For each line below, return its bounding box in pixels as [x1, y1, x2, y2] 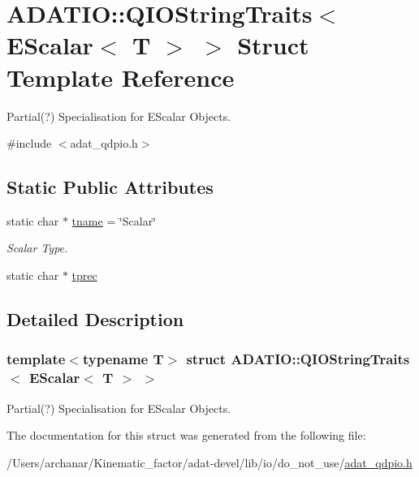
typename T [82, 349, 164, 369]
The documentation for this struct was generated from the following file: [6, 427, 366, 444]
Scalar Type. [6, 239, 68, 256]
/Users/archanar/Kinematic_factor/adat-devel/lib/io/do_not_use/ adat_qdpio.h [6, 453, 413, 471]
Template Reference [6, 60, 235, 93]
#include [6, 135, 52, 152]
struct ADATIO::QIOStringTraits [186, 349, 410, 369]
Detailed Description [6, 307, 184, 332]
